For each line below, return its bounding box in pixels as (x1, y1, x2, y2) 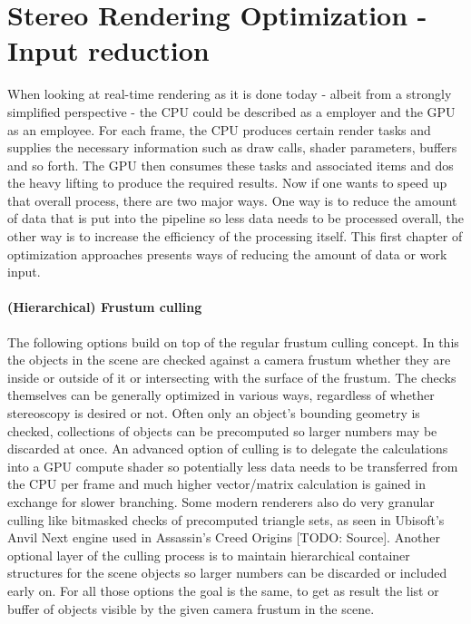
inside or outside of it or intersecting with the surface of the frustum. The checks (7, 367, 456, 386)
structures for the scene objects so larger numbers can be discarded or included (7, 563, 447, 582)
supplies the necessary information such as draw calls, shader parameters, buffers (7, 138, 457, 157)
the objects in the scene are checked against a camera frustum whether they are (7, 350, 451, 369)
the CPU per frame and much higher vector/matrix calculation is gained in (7, 474, 426, 493)
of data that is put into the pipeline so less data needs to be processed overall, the (7, 209, 465, 228)
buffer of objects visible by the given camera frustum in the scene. (7, 599, 375, 618)
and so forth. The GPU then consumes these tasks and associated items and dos (7, 155, 454, 174)
